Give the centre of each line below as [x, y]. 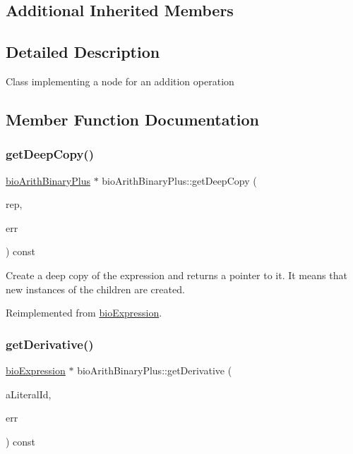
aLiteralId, [29, 394]
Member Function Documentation [133, 119]
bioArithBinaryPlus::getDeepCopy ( [179, 180]
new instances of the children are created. [95, 289]
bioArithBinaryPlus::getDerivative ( [155, 370]
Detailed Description [83, 52]
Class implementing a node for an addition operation [120, 81]
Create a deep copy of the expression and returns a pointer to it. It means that [176, 275]
